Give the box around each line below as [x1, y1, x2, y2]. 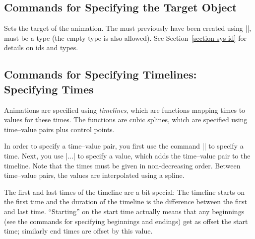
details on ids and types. [4, 42, 78, 53]
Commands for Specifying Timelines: [4, 67, 197, 82]
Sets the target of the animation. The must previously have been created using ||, [4, 23, 252, 33]
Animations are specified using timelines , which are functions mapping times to [4, 104, 246, 115]
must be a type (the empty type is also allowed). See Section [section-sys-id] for [4, 32, 247, 43]
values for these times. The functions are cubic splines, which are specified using [4, 114, 248, 125]
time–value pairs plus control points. [4, 124, 115, 134]
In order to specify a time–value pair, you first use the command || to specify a [4, 141, 244, 151]
